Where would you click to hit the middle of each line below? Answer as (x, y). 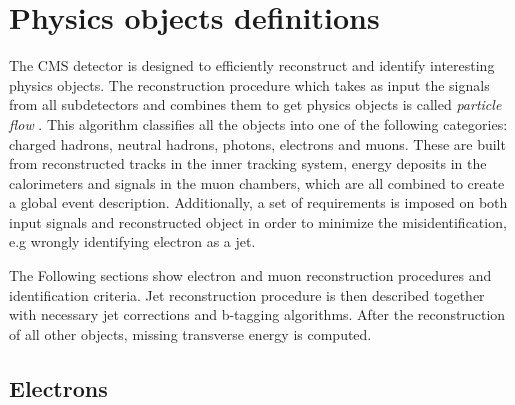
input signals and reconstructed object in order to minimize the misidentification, (258, 221)
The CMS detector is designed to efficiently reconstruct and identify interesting (252, 65)
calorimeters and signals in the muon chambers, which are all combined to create (257, 182)
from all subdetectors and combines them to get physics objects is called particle (255, 104)
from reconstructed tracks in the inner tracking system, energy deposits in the (248, 163)
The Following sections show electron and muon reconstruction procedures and (250, 275)
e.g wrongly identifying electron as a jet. (132, 241)
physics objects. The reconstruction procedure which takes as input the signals (249, 84)
